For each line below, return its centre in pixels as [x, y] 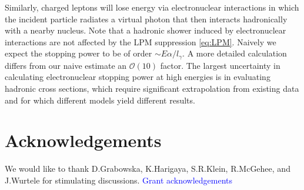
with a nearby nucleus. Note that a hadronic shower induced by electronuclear [146, 30]
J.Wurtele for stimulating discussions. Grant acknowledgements [119, 180]
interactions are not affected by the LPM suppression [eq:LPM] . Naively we [141, 41]
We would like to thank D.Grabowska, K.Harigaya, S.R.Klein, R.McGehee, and [148, 169]
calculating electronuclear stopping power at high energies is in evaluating [138, 77]
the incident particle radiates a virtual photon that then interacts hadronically [146, 19]
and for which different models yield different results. [100, 100]
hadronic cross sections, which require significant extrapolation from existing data [152, 89]
